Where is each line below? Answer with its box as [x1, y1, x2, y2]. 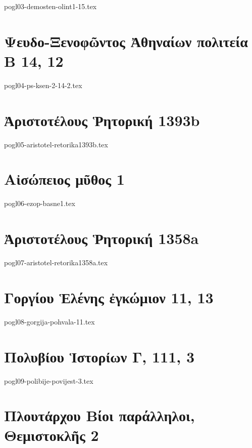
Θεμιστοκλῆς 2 [4, 425, 99, 445]
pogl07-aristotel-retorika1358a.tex [4, 257, 108, 268]
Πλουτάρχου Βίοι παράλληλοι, [4, 405, 195, 426]
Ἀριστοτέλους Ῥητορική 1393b [4, 109, 200, 130]
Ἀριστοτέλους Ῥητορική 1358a [4, 228, 199, 249]
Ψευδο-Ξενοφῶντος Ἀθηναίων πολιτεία [4, 30, 248, 51]
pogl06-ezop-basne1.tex [4, 198, 75, 209]
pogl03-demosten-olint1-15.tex [4, 1, 97, 11]
